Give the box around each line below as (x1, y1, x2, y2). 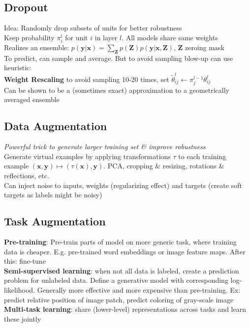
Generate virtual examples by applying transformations (4, 151, 171, 161)
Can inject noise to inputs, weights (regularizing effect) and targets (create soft (4, 180, 242, 190)
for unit (65, 32, 88, 42)
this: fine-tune (4, 256, 46, 266)
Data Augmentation (4, 118, 107, 134)
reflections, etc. (4, 170, 49, 180)
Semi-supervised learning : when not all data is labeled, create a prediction (4, 265, 239, 275)
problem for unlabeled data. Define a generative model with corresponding (4, 275, 228, 285)
